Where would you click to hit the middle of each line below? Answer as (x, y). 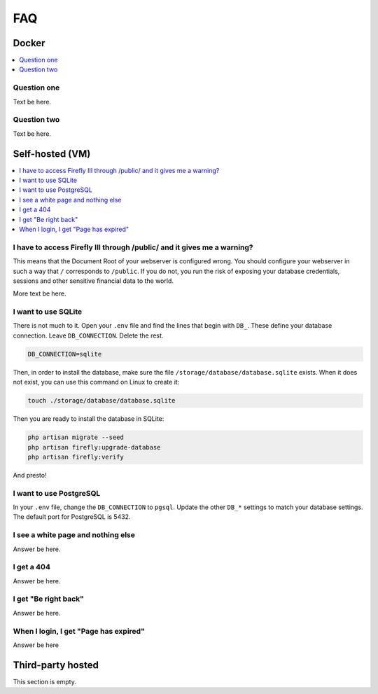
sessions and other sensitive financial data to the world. (93, 281)
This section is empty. (45, 681)
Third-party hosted (56, 665)
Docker (29, 43)
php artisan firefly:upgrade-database (94, 447)
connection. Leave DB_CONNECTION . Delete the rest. (88, 335)
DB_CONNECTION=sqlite (65, 354)
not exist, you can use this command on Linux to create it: (96, 382)
